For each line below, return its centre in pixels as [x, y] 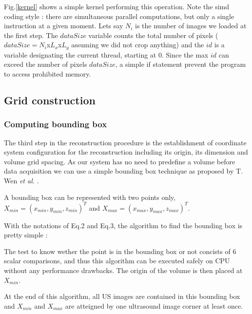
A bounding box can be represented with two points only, [90, 197]
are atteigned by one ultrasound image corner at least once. [154, 305]
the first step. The [31, 35]
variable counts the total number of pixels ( [153, 35]
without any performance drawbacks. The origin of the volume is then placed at [123, 270]
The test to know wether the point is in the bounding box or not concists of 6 [120, 251]
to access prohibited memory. [48, 74]
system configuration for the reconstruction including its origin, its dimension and [126, 152]
